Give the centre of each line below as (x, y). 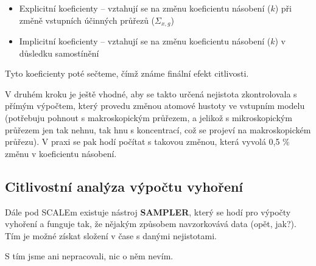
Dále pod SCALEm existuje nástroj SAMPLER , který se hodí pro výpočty (148, 212)
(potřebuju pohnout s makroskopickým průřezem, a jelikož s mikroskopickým (149, 118)
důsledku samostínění (59, 53)
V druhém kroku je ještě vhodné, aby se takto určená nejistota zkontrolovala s (151, 93)
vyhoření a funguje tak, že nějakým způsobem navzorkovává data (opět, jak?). (151, 224)
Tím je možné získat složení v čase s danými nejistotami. (111, 235)
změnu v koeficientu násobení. (61, 153)
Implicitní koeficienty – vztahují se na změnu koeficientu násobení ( (145, 41)
